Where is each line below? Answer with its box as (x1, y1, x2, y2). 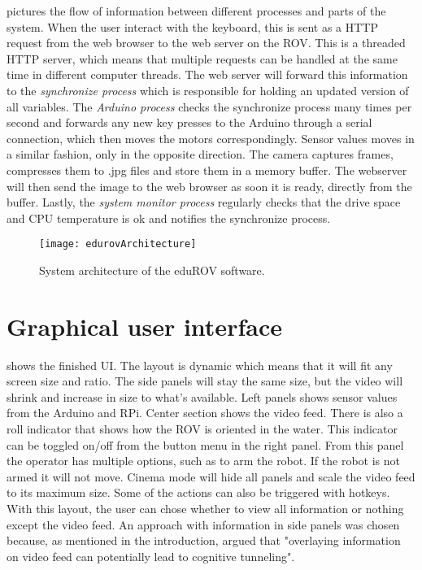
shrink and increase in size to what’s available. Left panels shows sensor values (7, 388, 398, 405)
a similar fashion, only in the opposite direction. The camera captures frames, (7, 146, 394, 163)
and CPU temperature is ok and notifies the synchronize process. (7, 209, 331, 226)
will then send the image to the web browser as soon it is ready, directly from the (7, 177, 412, 194)
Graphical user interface (7, 309, 282, 342)
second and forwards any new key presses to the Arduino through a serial (7, 114, 372, 131)
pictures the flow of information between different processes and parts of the (7, 2, 386, 19)
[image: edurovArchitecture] (39, 238, 197, 250)
